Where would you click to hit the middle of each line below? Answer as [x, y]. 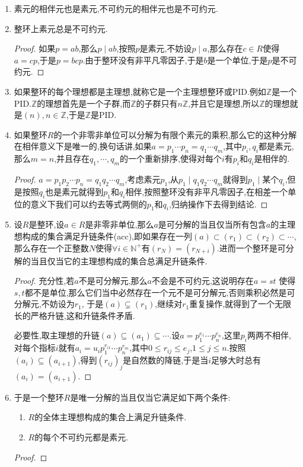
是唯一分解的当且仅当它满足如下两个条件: [150, 397]
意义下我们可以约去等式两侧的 [89, 204]
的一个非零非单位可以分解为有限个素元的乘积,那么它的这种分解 [175, 134]
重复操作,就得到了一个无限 [240, 304]
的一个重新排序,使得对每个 [170, 159]
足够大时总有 [236, 360]
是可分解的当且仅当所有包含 [212, 224]
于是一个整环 [39, 397]
